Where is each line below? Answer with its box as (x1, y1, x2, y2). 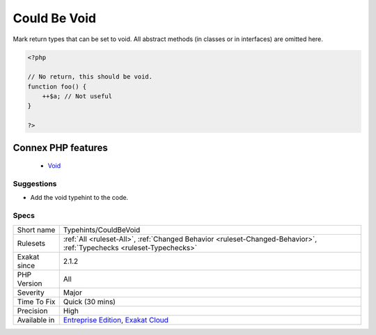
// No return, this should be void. (27, 73, 153, 81)
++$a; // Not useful (42, 93, 113, 100)
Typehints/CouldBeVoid (63, 225, 141, 235)
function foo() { (27, 82, 87, 91)
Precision (17, 306, 48, 315)
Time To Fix (17, 297, 56, 306)
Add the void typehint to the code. (30, 194, 129, 202)
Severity (17, 288, 45, 297)
